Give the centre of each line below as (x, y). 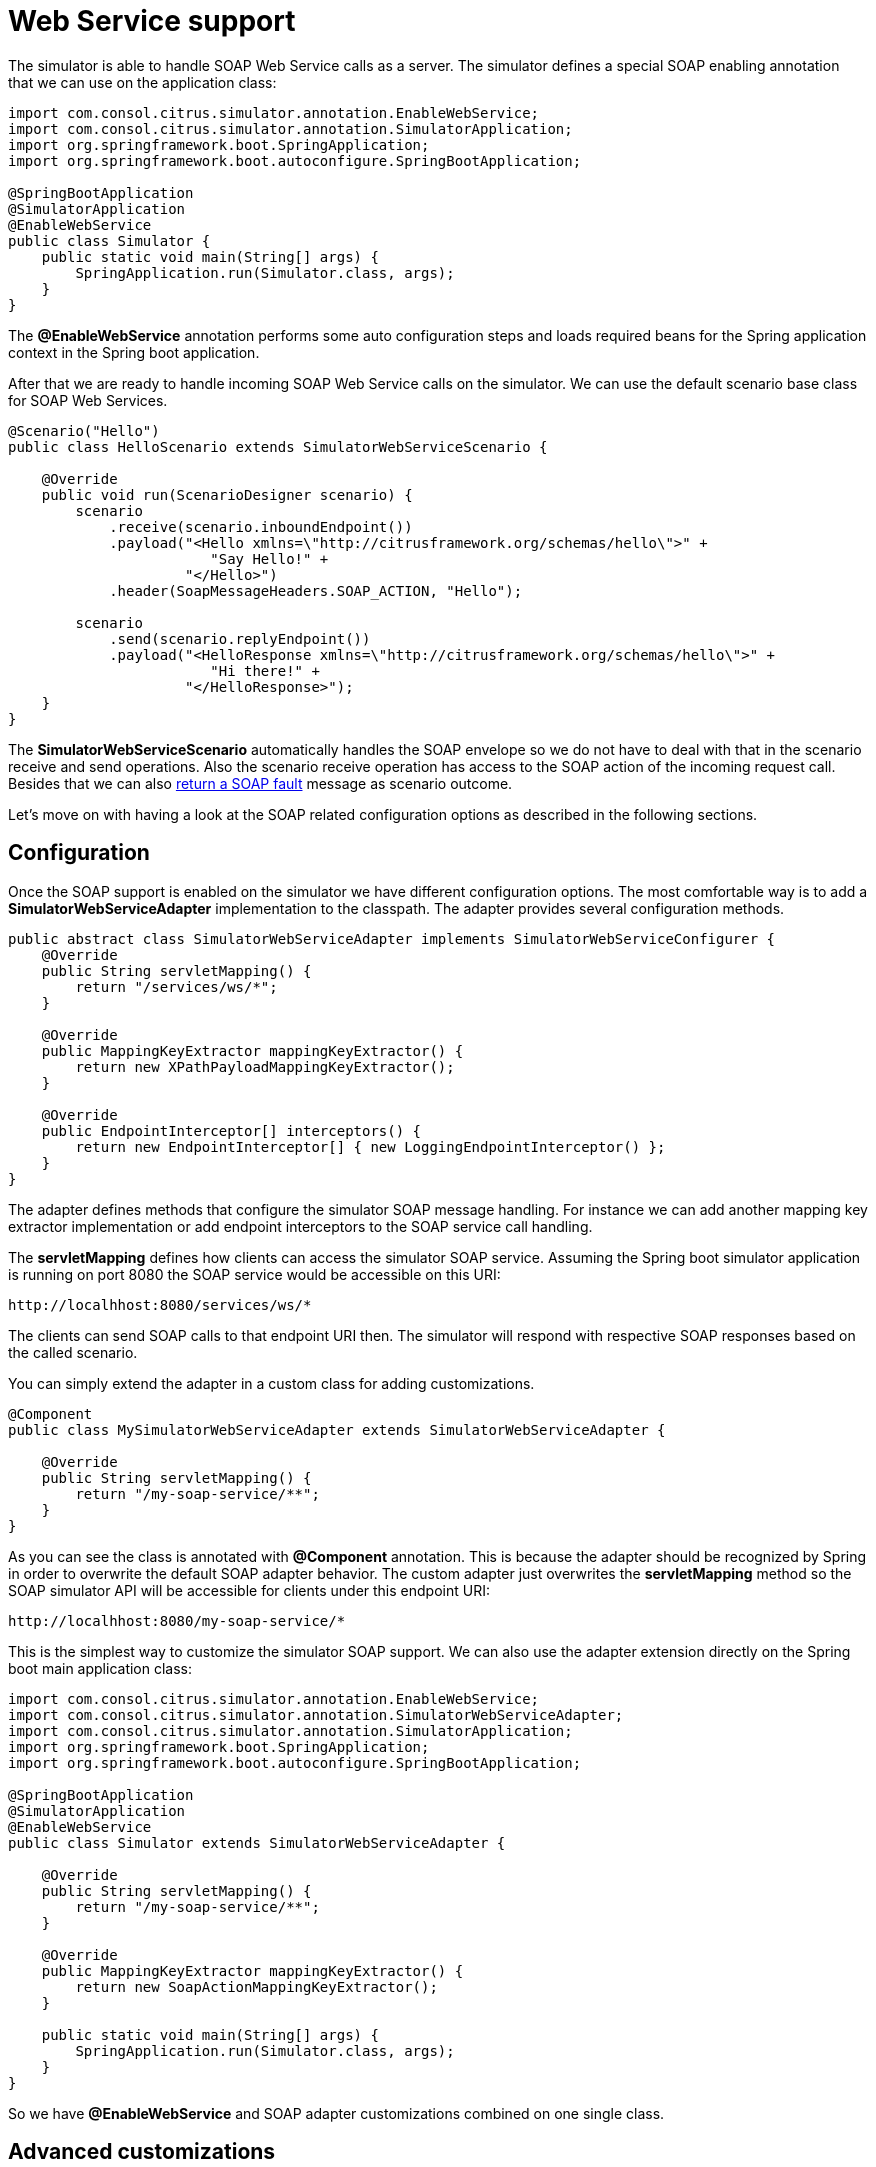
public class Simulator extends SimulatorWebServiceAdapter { (257, 1842)
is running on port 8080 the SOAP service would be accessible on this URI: (254, 1274)
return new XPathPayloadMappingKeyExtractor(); (265, 1066)
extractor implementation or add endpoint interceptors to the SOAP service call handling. (300, 1226)
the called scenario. (73, 1352)
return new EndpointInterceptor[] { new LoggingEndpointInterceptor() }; (370, 1146)
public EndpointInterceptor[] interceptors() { (231, 1130)
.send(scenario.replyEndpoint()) (240, 638)
